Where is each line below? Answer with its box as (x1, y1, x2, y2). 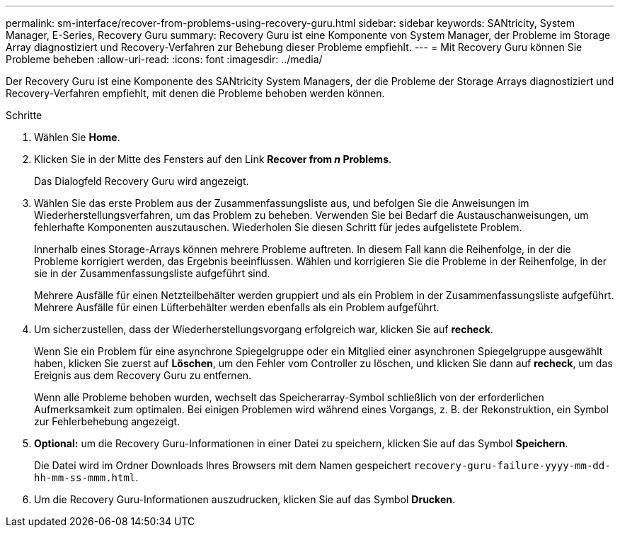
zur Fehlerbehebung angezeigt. (34, 415, 180, 427)
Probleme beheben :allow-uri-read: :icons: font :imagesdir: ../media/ (6, 53, 323, 65)
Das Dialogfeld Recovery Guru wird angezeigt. (34, 175, 249, 187)
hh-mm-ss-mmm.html (34, 472, 136, 483)
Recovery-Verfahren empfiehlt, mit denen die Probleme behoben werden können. (6, 87, 385, 99)
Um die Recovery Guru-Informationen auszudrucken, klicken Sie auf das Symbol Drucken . (34, 493, 456, 505)
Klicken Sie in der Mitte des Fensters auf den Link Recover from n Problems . (34, 153, 392, 165)
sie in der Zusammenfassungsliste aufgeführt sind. (34, 267, 270, 279)
